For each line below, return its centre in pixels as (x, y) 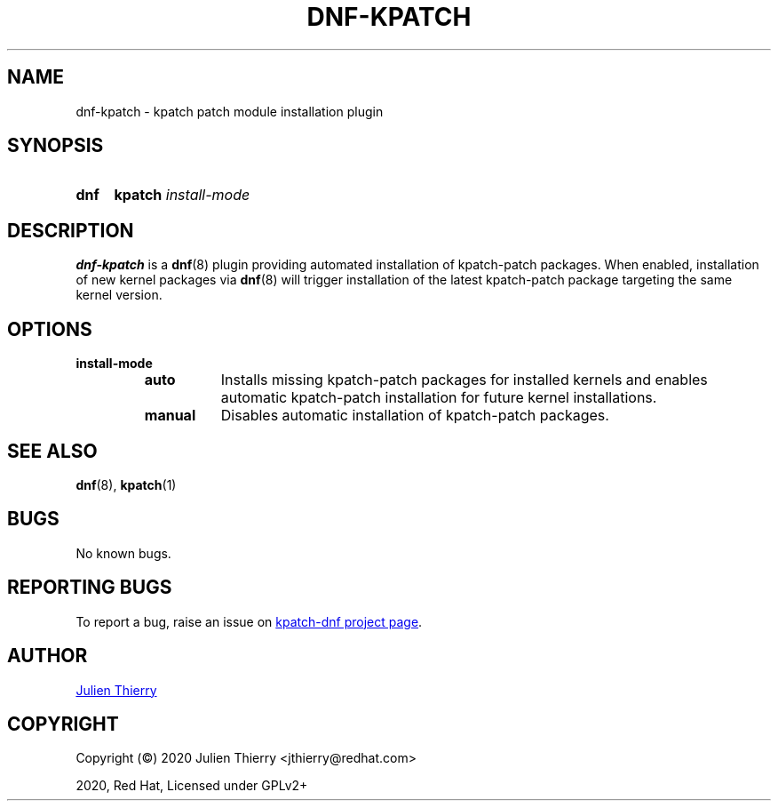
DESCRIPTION (71, 230)
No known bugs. (123, 553)
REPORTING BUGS (90, 588)
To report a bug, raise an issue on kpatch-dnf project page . (249, 621)
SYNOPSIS (56, 146)
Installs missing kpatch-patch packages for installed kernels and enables (464, 380)
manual (170, 416)
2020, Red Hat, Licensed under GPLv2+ (192, 786)
